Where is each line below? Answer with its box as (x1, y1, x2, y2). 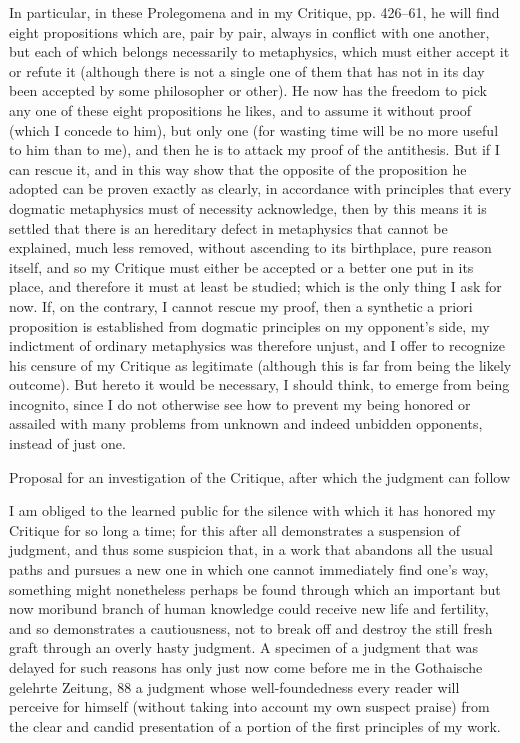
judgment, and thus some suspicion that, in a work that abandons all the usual (9, 539, 493, 560)
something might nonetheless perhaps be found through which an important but (9, 578, 501, 599)
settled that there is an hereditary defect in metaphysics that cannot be (9, 217, 448, 238)
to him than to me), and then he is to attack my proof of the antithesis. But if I (9, 139, 500, 160)
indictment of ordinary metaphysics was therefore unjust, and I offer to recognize (9, 335, 505, 356)
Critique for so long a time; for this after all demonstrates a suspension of (9, 519, 461, 540)
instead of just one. (9, 433, 126, 454)
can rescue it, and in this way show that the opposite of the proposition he (9, 158, 467, 179)
